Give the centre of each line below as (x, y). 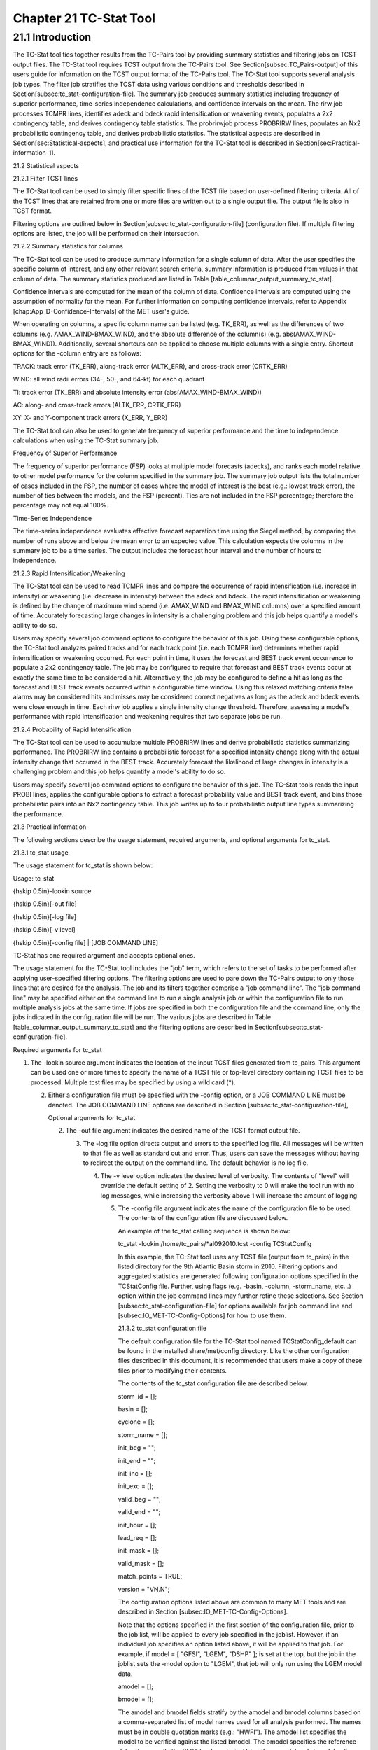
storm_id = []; (138, 1396)
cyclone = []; (136, 1422)
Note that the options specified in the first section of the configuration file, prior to (236, 1625)
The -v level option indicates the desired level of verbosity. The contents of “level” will (225, 1175)
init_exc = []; (136, 1486)
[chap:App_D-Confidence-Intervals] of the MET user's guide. (101, 311)
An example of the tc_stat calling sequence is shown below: (204, 1231)
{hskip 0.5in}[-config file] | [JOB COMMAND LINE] (86, 942)
